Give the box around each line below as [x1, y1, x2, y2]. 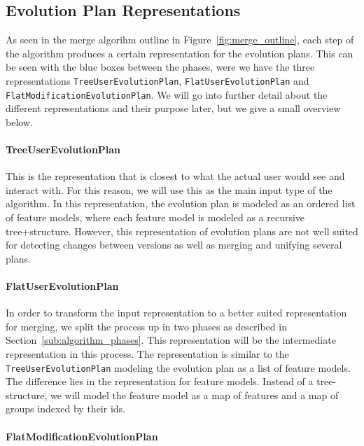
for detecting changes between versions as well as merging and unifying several [6, 237, 342, 252]
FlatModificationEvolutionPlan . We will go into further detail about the [6, 87, 328, 102]
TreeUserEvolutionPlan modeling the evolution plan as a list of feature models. [6, 360, 351, 375]
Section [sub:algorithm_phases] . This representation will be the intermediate [6, 333, 336, 347]
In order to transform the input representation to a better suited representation [6, 305, 347, 320]
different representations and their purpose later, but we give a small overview [6, 101, 341, 116]
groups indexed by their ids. [6, 401, 125, 416]
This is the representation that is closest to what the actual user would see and [6, 169, 345, 183]
